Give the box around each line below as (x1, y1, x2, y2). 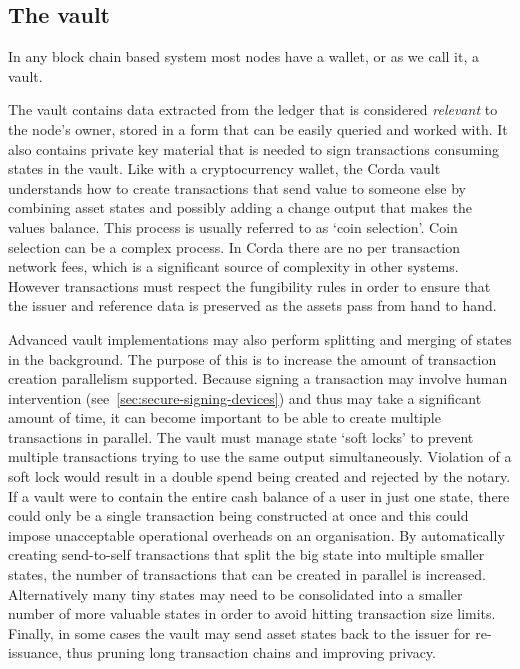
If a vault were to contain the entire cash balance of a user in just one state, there (8, 485, 510, 506)
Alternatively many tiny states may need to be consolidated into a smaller (8, 583, 463, 604)
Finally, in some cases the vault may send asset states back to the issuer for (8, 622, 471, 643)
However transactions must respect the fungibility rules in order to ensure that (8, 275, 491, 296)
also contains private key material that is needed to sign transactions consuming (8, 138, 500, 159)
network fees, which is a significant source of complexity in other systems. (8, 256, 459, 277)
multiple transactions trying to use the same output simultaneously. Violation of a (8, 446, 512, 467)
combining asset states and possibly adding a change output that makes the (8, 197, 473, 218)
